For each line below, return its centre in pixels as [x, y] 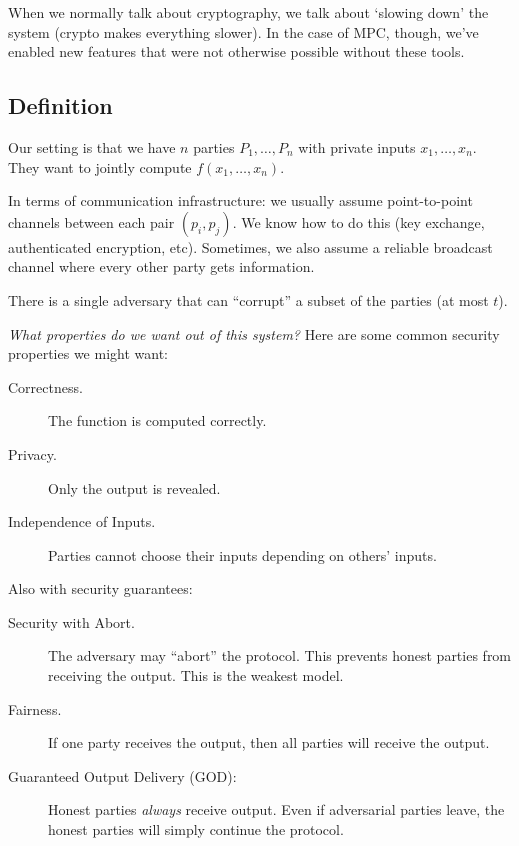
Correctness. [45, 386]
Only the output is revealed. [134, 487]
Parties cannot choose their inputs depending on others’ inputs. [242, 554]
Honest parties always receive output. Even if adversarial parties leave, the [276, 809]
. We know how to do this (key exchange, [358, 221]
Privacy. [32, 453]
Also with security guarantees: [100, 588]
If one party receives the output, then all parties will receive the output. [269, 742]
